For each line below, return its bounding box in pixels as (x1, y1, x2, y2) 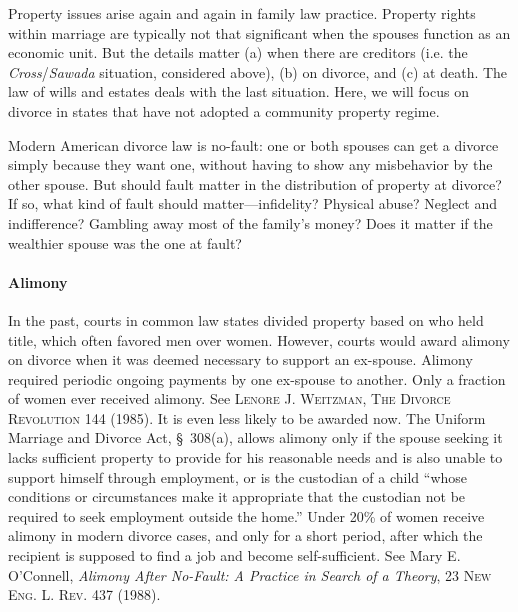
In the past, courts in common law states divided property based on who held (8, 309, 484, 330)
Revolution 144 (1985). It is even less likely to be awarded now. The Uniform (8, 407, 486, 428)
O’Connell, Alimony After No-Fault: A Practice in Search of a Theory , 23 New (8, 564, 492, 585)
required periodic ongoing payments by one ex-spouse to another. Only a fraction (8, 368, 506, 389)
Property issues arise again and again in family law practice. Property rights (8, 3, 476, 23)
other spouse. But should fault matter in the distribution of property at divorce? (8, 173, 502, 194)
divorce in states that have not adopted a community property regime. (8, 100, 440, 121)
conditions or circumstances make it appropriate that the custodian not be (8, 486, 466, 507)
